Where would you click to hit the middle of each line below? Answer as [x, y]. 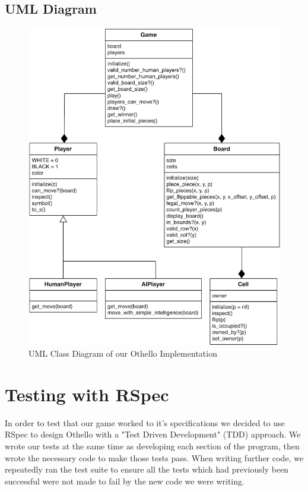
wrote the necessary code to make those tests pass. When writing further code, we [154, 457]
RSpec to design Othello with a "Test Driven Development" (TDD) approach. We [153, 434]
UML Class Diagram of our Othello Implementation [123, 353]
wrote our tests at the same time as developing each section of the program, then [152, 446]
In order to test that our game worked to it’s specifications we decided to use [145, 422]
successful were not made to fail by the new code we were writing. [125, 481]
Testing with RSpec [87, 394]
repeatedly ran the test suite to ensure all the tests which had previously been [147, 469]
